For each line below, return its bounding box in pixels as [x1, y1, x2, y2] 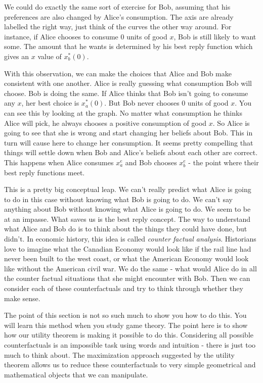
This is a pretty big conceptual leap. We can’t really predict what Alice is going [4, 184, 251, 195]
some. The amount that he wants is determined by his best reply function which [4, 41, 253, 52]
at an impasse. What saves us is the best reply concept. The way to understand [4, 213, 251, 224]
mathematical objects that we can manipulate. [4, 369, 148, 379]
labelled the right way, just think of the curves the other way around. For [4, 21, 232, 32]
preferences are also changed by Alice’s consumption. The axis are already [4, 11, 234, 22]
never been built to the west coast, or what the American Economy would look [4, 253, 249, 264]
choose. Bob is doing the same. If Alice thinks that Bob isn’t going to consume [4, 87, 248, 98]
